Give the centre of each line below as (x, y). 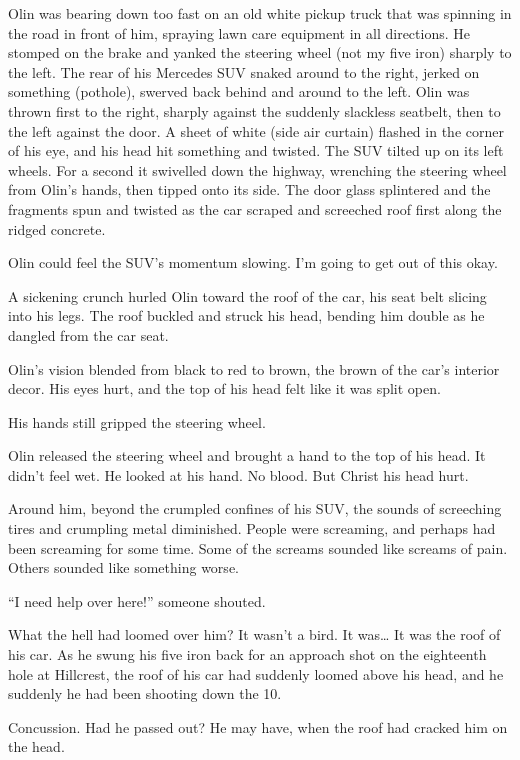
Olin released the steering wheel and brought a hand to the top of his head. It (247, 455)
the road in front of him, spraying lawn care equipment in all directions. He (239, 32)
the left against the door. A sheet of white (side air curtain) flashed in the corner (256, 130)
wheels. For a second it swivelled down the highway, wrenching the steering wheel (257, 169)
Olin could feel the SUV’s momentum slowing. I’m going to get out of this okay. (253, 262)
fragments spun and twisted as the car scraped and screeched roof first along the (255, 208)
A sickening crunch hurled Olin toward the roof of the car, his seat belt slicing (247, 295)
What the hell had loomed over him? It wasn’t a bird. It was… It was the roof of (254, 634)
